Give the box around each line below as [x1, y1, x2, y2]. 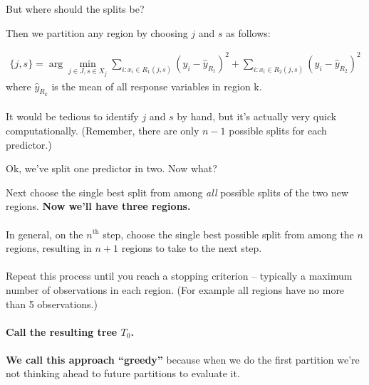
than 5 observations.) [6, 296, 98, 311]
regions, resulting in [6, 241, 92, 255]
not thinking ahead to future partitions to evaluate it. [6, 366, 240, 381]
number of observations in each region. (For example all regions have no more [6, 282, 345, 297]
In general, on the [6, 226, 83, 241]
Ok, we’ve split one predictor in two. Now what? [6, 161, 217, 176]
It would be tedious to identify [6, 109, 139, 124]
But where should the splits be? [6, 1, 145, 16]
